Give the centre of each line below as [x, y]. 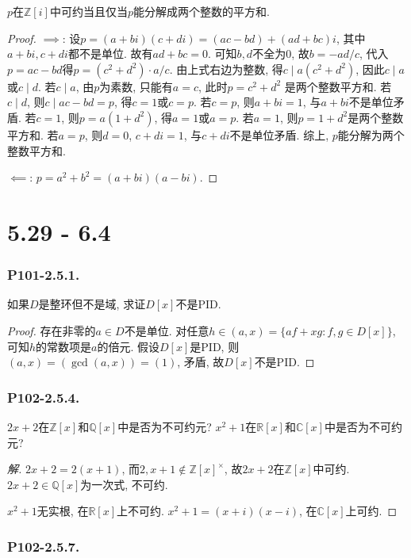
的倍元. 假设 [129, 346]
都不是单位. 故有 [110, 54]
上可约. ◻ [371, 511]
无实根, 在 [63, 511]
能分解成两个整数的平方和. [201, 11]
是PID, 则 [215, 346]
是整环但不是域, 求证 [92, 304]
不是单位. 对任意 [167, 330]
